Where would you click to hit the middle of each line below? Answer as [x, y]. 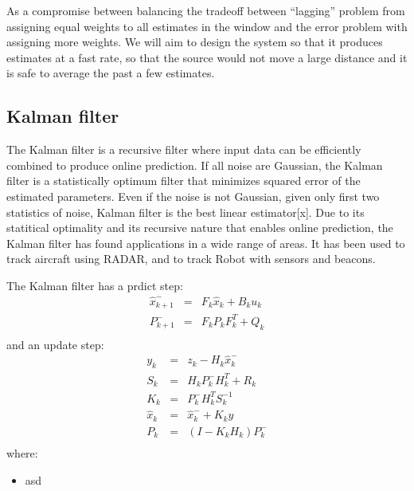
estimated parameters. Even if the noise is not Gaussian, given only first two [193, 196]
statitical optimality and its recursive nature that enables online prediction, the [200, 228]
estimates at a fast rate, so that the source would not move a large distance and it [207, 57]
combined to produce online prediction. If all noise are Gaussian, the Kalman [195, 165]
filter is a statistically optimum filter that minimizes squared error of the [184, 181]
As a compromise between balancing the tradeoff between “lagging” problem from [206, 10]
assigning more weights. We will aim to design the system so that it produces [195, 42]
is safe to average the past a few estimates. [111, 73]
